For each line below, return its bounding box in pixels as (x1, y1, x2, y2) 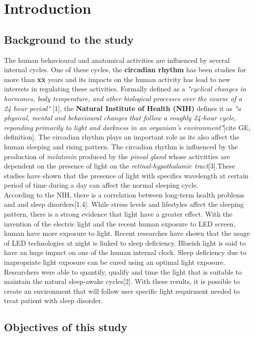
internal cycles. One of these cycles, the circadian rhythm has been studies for (4, 64, 246, 75)
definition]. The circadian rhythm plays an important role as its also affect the (4, 132, 240, 142)
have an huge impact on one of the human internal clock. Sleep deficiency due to (4, 247, 247, 257)
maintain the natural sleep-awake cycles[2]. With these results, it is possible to (4, 276, 240, 286)
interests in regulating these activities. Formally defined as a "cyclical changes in (4, 84, 246, 94)
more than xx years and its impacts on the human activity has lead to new (4, 74, 230, 84)
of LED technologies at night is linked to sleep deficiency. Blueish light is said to (4, 237, 246, 248)
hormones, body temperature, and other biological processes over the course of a (4, 93, 242, 103)
